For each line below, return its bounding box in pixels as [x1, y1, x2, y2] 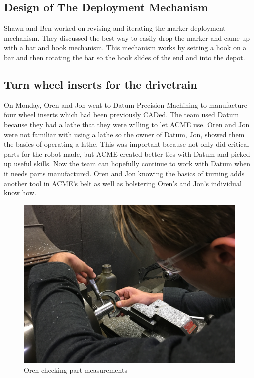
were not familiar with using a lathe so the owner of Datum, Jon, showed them [4, 129, 245, 139]
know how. [4, 188, 36, 198]
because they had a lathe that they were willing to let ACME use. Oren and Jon [4, 119, 250, 129]
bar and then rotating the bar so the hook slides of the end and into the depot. [4, 52, 245, 62]
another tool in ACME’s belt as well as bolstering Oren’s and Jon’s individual [4, 178, 242, 188]
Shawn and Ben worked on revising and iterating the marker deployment [4, 23, 226, 33]
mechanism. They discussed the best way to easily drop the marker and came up [4, 32, 250, 43]
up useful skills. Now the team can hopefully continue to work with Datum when [4, 158, 251, 169]
